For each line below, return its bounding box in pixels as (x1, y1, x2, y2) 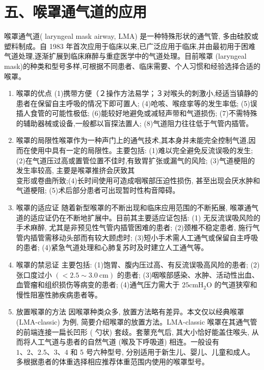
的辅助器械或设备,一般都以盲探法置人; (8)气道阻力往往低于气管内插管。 (16, 117, 253, 128)
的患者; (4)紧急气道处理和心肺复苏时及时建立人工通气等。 (16, 242, 208, 253)
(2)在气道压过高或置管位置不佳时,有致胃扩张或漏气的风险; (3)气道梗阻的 (16, 155, 255, 165)
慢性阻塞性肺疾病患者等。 (16, 289, 102, 300)
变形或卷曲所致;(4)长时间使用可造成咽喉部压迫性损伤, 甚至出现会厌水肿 (16, 175, 253, 185)
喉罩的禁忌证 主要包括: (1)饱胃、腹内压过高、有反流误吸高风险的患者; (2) (16, 259, 260, 269)
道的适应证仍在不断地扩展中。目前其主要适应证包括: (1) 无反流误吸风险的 (16, 212, 260, 223)
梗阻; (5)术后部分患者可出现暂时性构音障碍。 (30, 185, 180, 195)
